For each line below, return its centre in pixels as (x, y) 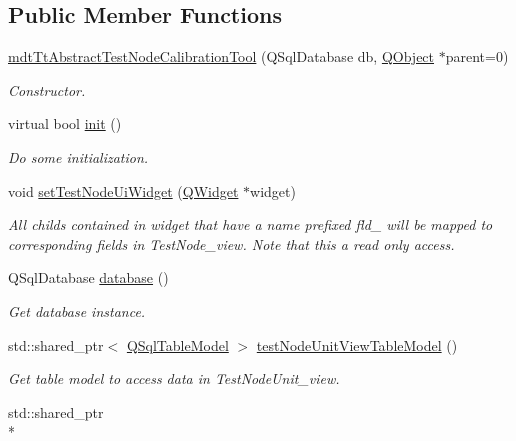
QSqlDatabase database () (88, 277)
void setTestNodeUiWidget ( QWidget (123, 190)
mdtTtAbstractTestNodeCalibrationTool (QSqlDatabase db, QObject (221, 56)
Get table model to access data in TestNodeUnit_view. (174, 378)
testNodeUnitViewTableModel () (357, 344)
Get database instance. (77, 310)
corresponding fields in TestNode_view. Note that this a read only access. (231, 243)
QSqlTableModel (177, 344)
